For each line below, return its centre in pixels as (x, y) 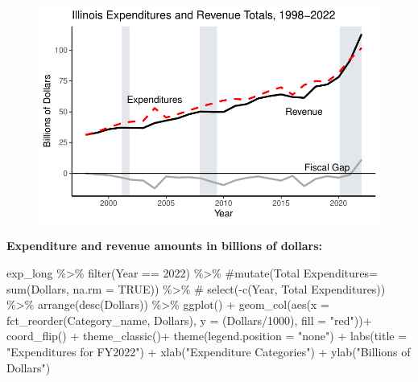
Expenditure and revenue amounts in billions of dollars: (165, 246)
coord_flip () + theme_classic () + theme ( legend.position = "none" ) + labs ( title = (207, 336)
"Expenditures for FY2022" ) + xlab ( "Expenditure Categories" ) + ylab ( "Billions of (209, 351)
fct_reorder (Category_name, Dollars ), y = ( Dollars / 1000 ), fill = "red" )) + (189, 320)
